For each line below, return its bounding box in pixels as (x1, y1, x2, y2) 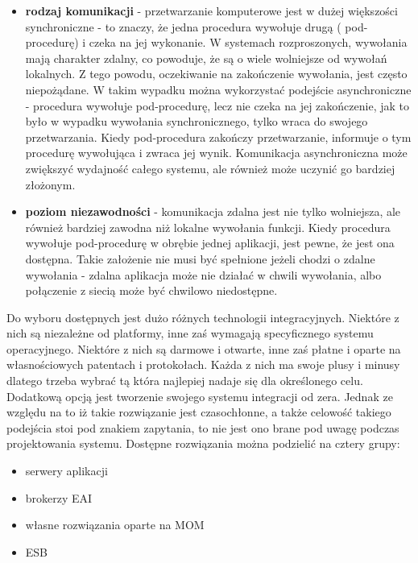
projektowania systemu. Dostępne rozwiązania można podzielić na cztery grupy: (6, 435, 400, 452)
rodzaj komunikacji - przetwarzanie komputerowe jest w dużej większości (25, 2, 398, 19)
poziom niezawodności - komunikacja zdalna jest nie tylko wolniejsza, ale (25, 203, 401, 220)
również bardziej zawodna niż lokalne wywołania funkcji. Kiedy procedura (25, 218, 391, 235)
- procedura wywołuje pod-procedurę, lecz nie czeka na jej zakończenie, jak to (25, 97, 409, 114)
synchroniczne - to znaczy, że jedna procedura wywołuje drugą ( (25, 18, 341, 35)
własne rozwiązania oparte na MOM (25, 516, 205, 533)
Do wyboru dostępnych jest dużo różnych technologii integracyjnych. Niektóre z (6, 308, 399, 325)
